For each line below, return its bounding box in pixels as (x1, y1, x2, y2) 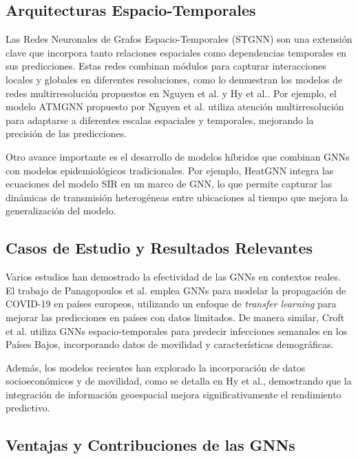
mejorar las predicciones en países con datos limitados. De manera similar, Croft (6, 309, 345, 324)
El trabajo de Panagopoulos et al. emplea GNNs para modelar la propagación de (6, 283, 346, 297)
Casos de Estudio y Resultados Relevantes (6, 237, 313, 258)
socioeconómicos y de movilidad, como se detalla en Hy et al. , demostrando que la (6, 374, 352, 388)
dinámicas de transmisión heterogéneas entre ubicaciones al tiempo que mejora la (6, 190, 348, 204)
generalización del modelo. (6, 203, 116, 218)
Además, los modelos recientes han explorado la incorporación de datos (6, 360, 306, 374)
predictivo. (6, 400, 50, 415)
